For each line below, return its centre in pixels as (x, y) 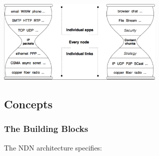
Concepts (28, 104)
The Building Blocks (46, 129)
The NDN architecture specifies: (53, 147)
